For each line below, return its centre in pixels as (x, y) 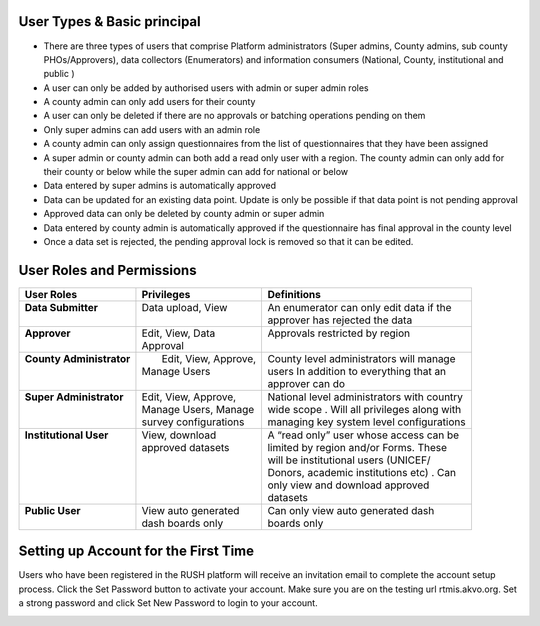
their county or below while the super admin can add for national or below (196, 172)
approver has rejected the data (340, 320)
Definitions (294, 294)
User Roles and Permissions (107, 270)
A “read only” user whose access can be (363, 435)
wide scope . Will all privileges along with (364, 409)
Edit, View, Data (178, 333)
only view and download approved (348, 485)
